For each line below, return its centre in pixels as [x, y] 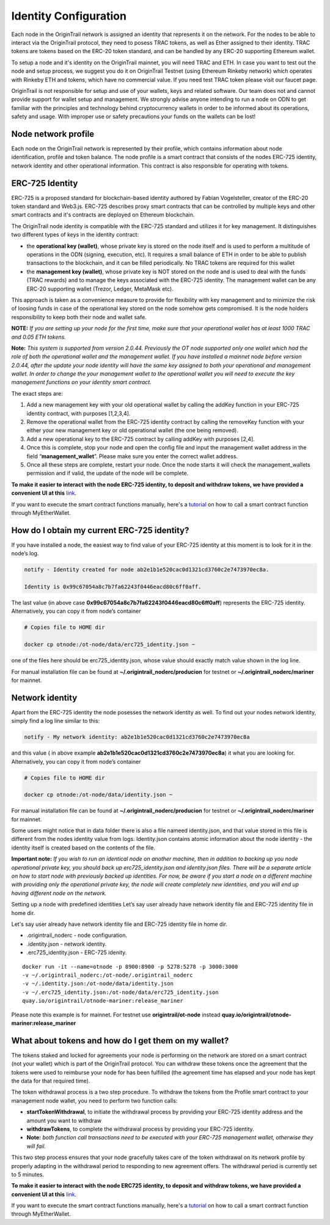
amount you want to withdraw [64, 1120]
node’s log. [25, 553]
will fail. [36, 1146]
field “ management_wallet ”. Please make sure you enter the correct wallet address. [132, 456]
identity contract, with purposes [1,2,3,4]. [79, 413]
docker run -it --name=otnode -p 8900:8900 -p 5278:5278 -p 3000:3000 [130, 967]
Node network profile [53, 134]
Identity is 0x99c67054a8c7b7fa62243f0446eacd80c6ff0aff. [113, 587]
